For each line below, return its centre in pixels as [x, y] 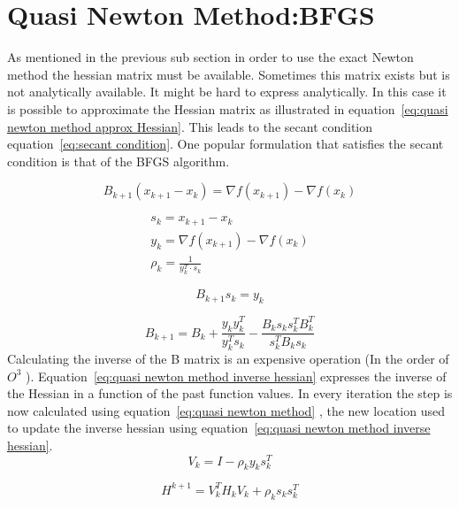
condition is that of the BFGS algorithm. [119, 161]
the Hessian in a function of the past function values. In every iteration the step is [230, 393]
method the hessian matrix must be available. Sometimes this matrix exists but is [229, 74]
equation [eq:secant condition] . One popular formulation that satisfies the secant [226, 144]
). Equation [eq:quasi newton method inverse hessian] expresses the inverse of [236, 376]
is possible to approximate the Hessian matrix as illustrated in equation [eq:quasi [228, 108]
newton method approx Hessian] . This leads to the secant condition [190, 126]
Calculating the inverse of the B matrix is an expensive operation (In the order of [228, 358]
